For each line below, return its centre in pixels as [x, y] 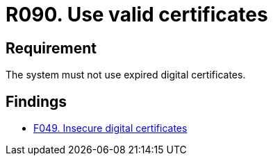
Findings [36, 101]
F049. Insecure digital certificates [110, 128]
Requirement [51, 48]
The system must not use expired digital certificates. [126, 75]
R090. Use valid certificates [137, 15]
